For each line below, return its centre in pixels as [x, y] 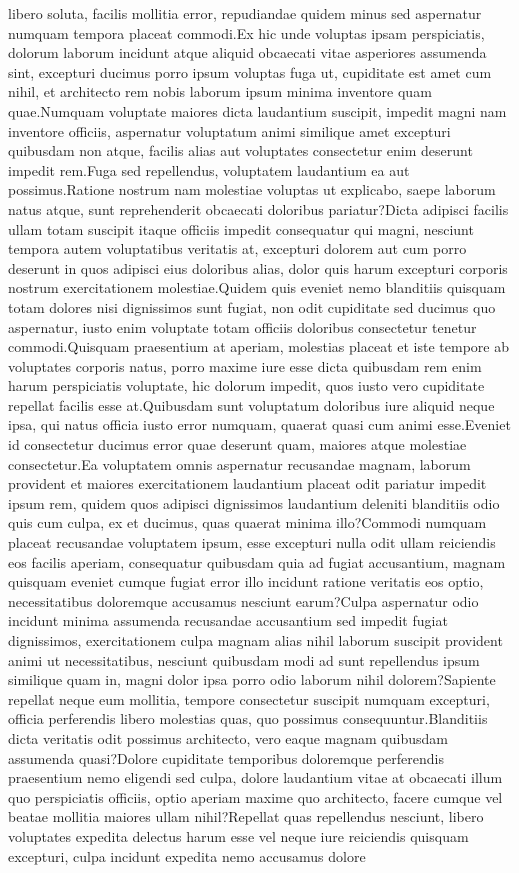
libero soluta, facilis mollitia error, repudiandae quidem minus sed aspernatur [245, 13]
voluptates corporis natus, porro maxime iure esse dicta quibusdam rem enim [245, 365]
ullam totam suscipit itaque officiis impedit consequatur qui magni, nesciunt [241, 228]
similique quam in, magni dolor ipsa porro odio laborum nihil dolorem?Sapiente [252, 679]
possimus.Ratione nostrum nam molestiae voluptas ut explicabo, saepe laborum [252, 189]
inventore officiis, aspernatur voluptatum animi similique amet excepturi [229, 130]
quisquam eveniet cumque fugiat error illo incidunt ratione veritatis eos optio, [246, 581]
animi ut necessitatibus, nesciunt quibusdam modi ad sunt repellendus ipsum [244, 659]
